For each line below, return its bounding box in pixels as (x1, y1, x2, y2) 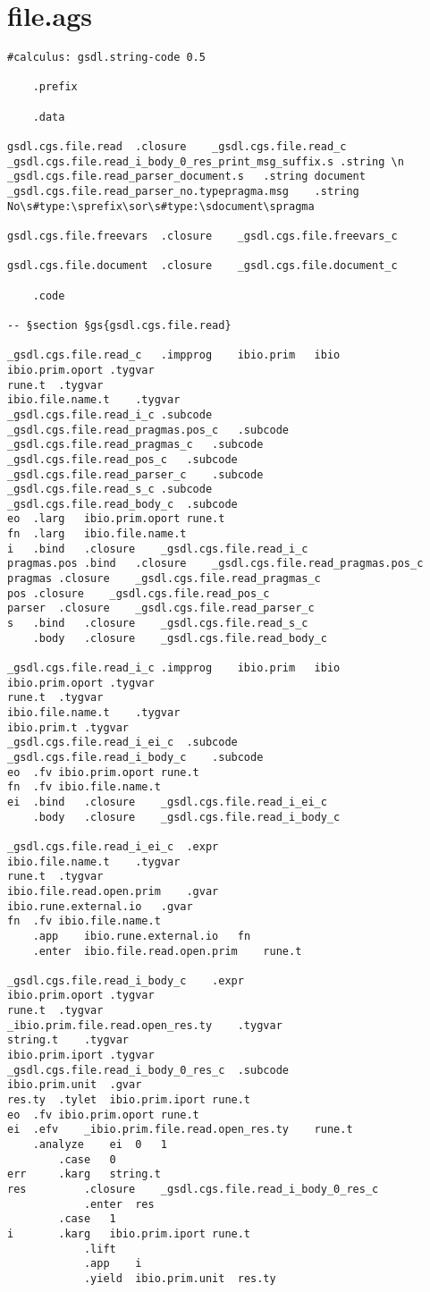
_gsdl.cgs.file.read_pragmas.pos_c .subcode (7, 423, 289, 436)
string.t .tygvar (7, 1034, 130, 1047)
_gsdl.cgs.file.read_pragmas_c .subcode (7, 438, 264, 452)
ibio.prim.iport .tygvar (7, 1049, 155, 1062)
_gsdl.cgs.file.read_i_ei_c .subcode (7, 736, 238, 749)
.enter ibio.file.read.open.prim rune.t (32, 944, 302, 958)
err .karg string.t (7, 1168, 161, 1181)
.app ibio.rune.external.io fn (32, 929, 251, 942)
